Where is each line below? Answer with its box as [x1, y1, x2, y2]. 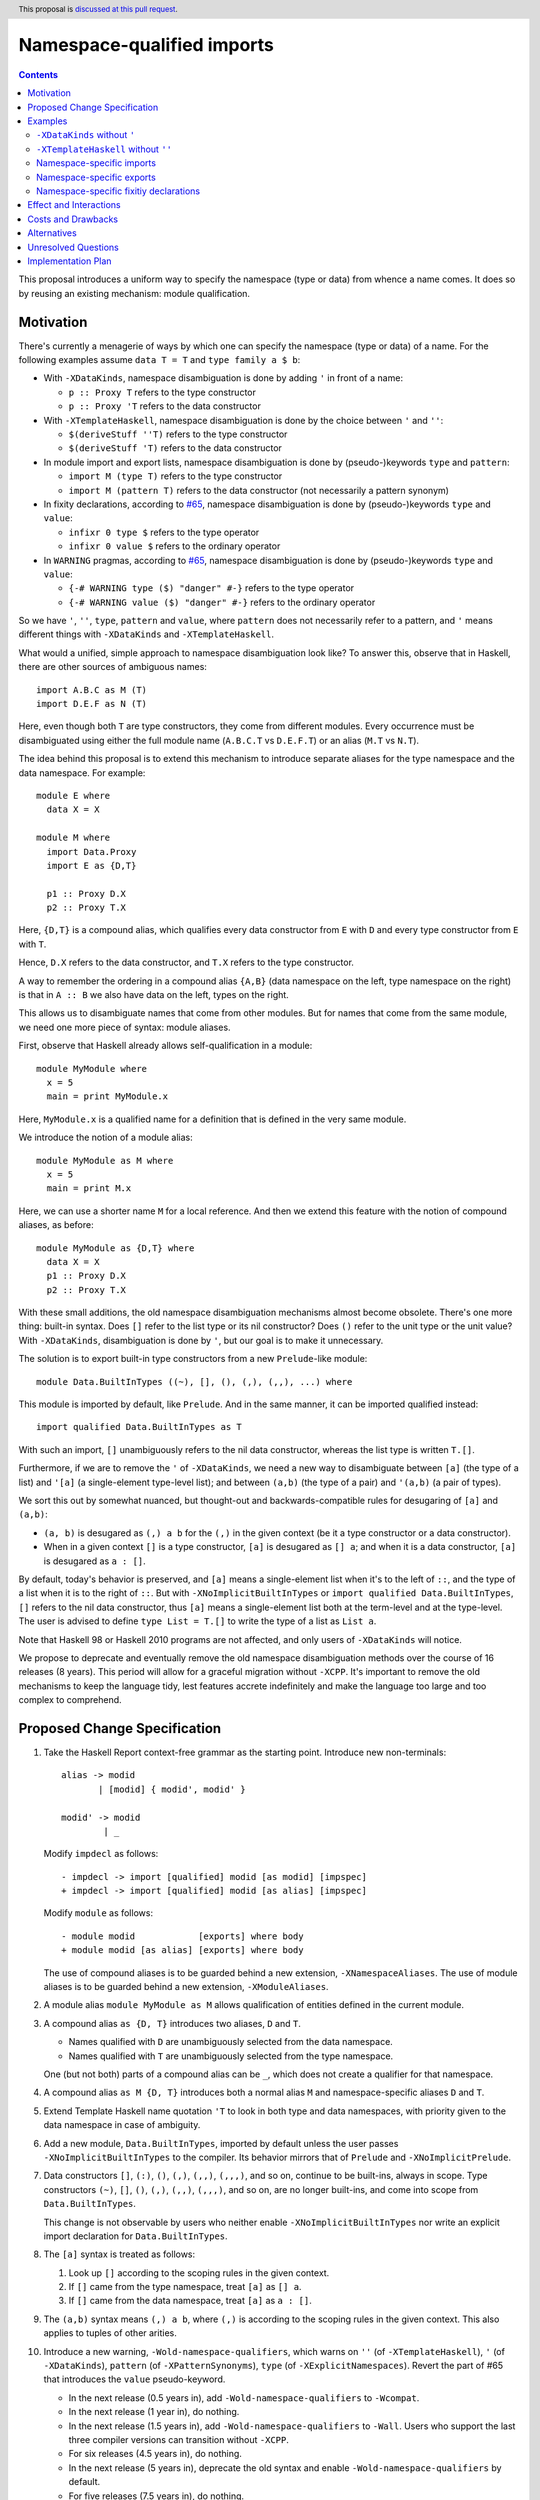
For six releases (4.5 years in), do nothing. [68, 2448, 242, 2460]
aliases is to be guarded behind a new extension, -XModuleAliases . [43, 1981, 329, 1993]
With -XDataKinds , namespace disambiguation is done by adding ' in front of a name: [43, 372, 404, 384]
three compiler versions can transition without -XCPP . [68, 2433, 289, 2445]
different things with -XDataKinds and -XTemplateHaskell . [18, 628, 275, 640]
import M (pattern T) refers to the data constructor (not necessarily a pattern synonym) [68, 484, 450, 496]
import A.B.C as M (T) [36, 684, 148, 695]
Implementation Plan [27, 255, 112, 267]
